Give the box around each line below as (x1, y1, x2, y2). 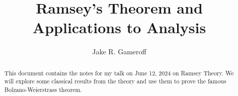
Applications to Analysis (32, 17, 206, 38)
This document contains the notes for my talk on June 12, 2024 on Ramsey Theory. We (4, 68, 234, 77)
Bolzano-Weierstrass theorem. (4, 85, 82, 94)
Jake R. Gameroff (92, 46, 146, 57)
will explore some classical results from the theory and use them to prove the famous (4, 77, 226, 85)
